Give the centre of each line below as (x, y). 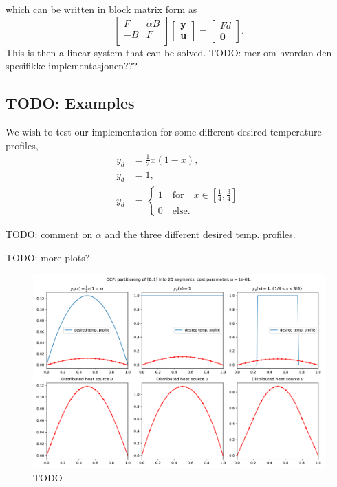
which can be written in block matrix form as (101, 9)
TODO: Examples (70, 103)
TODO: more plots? (48, 257)
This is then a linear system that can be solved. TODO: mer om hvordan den (169, 52)
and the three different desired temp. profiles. (200, 234)
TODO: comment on (49, 234)
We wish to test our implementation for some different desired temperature (164, 131)
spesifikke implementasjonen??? (72, 66)
